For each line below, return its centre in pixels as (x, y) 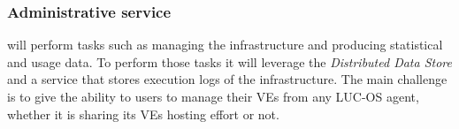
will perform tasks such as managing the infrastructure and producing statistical (225, 45)
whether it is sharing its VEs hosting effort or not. (143, 114)
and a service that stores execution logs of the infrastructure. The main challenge (227, 79)
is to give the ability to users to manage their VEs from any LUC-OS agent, (213, 96)
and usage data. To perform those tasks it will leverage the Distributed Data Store (229, 61)
